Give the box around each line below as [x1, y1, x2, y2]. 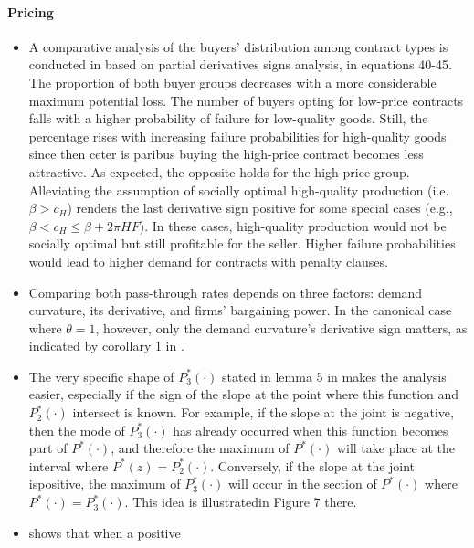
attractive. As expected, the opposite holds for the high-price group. [28, 162, 410, 181]
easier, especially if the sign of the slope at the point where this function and [28, 385, 459, 404]
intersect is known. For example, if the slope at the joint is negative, [72, 403, 454, 422]
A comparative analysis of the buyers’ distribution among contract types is [28, 37, 448, 56]
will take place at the [336, 438, 455, 458]
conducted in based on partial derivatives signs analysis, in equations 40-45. [28, 55, 452, 74]
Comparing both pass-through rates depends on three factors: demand [28, 282, 423, 301]
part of [28, 438, 68, 458]
